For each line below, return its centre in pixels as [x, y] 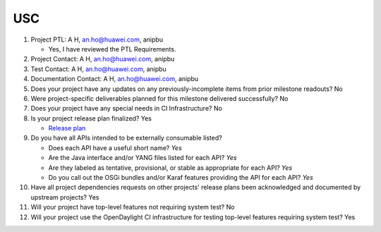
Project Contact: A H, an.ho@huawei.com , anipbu [103, 59]
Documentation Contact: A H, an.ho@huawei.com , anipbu [115, 79]
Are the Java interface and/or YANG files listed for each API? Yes [143, 158]
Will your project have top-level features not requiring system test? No [133, 207]
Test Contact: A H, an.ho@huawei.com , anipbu [99, 69]
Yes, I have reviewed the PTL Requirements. [112, 49]
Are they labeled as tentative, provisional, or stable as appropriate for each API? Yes [170, 167]
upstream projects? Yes [65, 197]
